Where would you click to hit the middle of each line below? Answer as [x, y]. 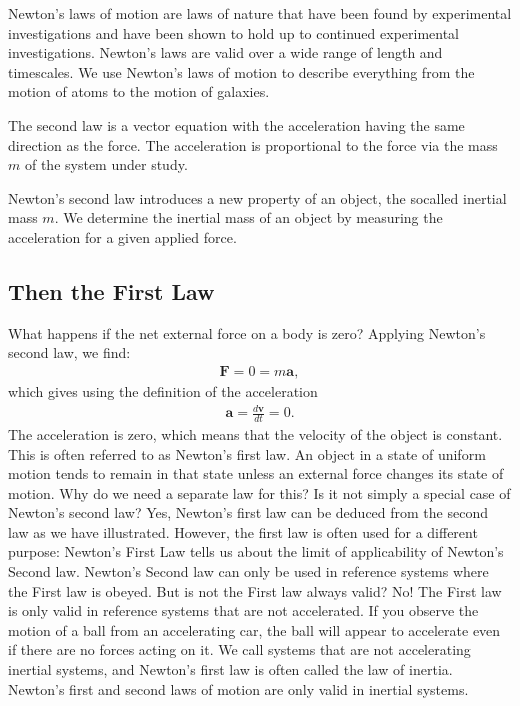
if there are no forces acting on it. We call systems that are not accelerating [239, 649]
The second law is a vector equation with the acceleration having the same [236, 124]
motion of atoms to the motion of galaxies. [139, 91]
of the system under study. [106, 164]
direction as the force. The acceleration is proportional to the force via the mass [253, 144]
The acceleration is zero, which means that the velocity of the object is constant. [255, 433]
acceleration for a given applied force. [122, 236]
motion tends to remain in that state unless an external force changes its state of [256, 473]
